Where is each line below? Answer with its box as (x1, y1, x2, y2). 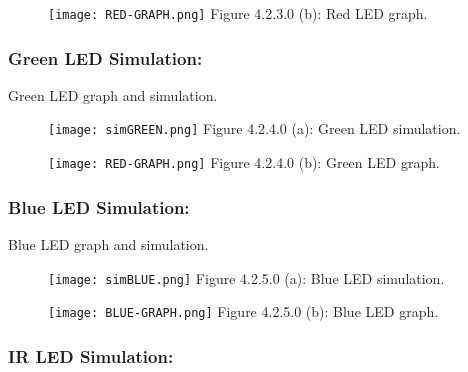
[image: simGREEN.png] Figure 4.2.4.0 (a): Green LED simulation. (48, 118, 461, 139)
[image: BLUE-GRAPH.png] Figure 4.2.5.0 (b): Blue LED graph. (48, 301, 439, 322)
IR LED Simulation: (8, 343, 174, 368)
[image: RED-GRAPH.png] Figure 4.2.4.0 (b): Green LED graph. (48, 152, 440, 173)
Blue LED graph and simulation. (8, 234, 209, 254)
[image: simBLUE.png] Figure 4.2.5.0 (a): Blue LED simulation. (48, 267, 445, 288)
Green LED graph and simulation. (8, 84, 218, 105)
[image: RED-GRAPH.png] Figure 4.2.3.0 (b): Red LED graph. (48, 3, 428, 23)
